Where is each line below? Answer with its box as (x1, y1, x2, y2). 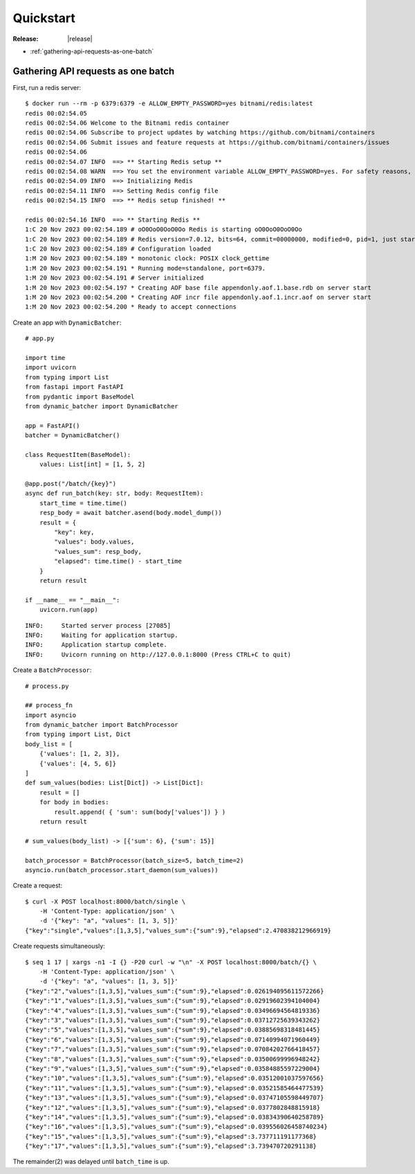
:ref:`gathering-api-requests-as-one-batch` (30, 47, 154, 55)
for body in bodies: (39, 798, 109, 806)
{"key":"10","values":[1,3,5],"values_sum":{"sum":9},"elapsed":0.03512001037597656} (25, 1074, 324, 1083)
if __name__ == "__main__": (25, 596, 120, 604)
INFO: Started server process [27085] (25, 622, 172, 629)
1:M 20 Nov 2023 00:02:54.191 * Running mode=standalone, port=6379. (25, 264, 266, 272)
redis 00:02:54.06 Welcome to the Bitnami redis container (25, 119, 230, 127)
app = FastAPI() (25, 422, 80, 429)
